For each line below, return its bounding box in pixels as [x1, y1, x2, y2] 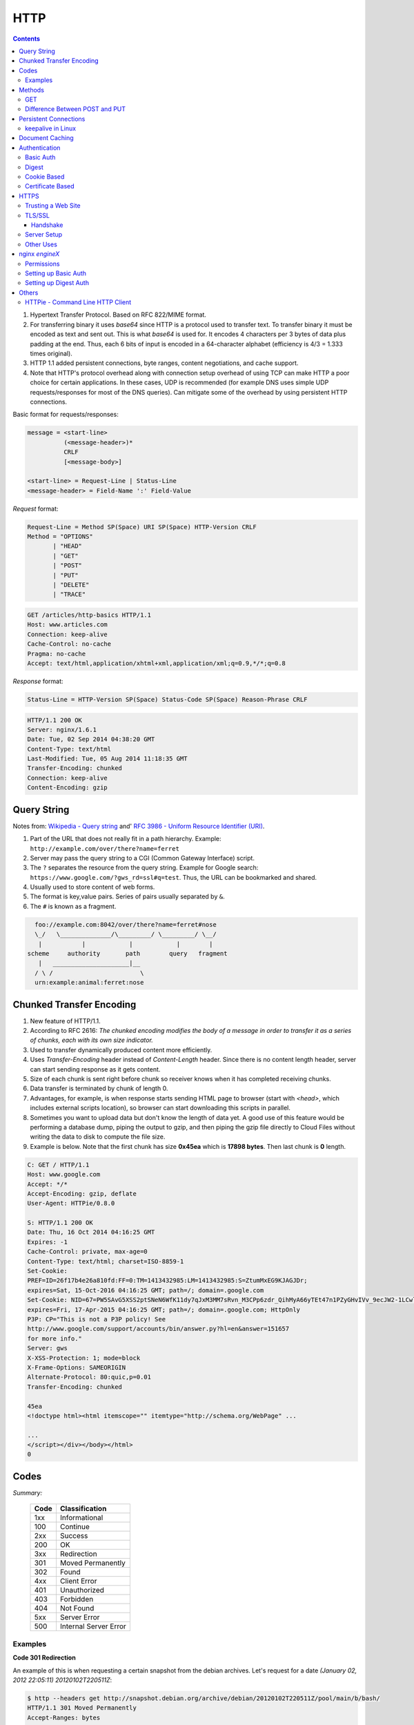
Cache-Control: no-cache [27, 640, 112, 648]
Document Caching [19, 134, 74, 142]
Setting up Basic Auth [25, 269, 86, 277]
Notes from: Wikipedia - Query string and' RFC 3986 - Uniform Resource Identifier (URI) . [12, 822, 265, 830]
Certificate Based [25, 182, 75, 190]
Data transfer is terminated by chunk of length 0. [30, 1084, 168, 1093]
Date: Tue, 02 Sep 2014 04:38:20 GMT [27, 736, 155, 743]
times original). [30, 349, 72, 358]
